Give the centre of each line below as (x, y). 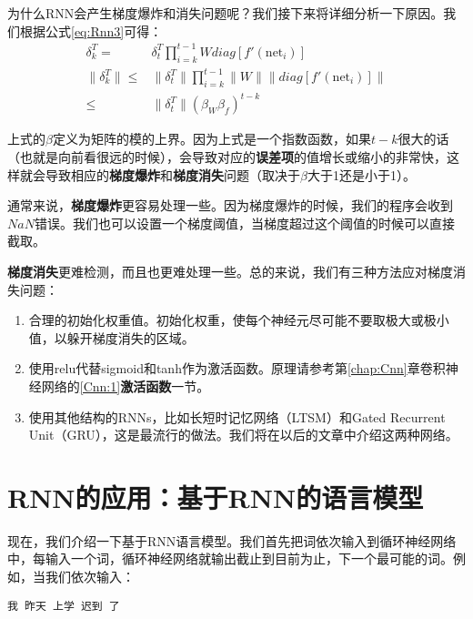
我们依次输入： (90, 576)
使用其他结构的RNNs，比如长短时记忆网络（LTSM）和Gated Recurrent (237, 416)
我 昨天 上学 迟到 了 (64, 606)
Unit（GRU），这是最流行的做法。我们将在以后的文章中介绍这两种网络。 (243, 435)
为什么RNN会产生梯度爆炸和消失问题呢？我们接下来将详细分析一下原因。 (226, 13)
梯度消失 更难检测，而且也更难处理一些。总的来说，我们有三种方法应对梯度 (230, 271)
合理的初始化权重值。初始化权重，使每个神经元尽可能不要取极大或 (226, 320)
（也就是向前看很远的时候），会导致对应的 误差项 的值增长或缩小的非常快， (227, 156)
